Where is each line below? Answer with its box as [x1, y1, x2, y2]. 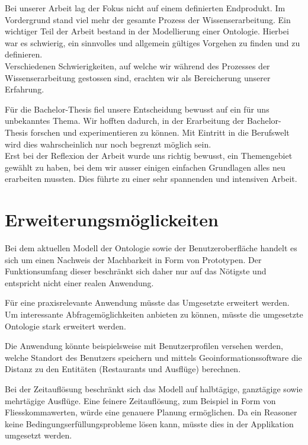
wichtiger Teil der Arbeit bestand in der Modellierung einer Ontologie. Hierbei [5, 25, 289, 37]
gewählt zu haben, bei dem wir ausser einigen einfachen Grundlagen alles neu [5, 161, 285, 173]
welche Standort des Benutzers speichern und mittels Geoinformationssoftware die [5, 351, 302, 363]
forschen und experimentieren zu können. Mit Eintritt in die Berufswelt [30, 126, 290, 138]
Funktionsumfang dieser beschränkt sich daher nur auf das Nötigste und [5, 265, 267, 277]
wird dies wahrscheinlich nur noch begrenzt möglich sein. [5, 137, 211, 150]
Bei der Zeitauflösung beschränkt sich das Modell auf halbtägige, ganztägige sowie [5, 382, 303, 395]
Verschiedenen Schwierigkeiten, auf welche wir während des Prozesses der [5, 59, 270, 72]
